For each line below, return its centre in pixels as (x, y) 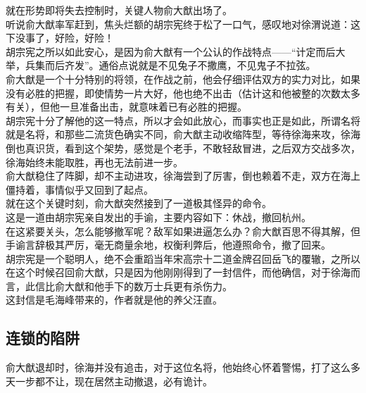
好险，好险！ (84, 38)
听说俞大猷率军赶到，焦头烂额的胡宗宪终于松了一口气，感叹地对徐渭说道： (178, 24)
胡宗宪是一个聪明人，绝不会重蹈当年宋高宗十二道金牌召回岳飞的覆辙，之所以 (183, 258)
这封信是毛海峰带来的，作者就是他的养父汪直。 (114, 300)
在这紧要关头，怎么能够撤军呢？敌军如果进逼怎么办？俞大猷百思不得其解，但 (183, 231)
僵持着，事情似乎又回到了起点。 (80, 189)
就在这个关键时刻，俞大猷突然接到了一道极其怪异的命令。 (139, 203)
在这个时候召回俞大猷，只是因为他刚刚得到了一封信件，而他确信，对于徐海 (178, 272)
